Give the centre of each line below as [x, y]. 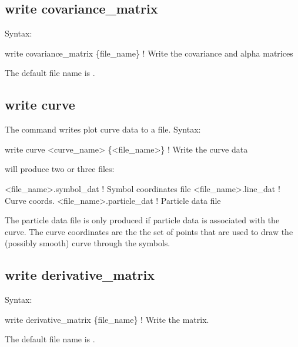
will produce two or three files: [60, 169]
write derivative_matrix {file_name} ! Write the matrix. [107, 319]
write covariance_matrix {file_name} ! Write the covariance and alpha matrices [149, 53]
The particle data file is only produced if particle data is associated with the [142, 220]
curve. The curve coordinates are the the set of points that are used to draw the [149, 231]
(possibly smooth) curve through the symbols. [88, 243]
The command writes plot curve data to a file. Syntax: [103, 129]
